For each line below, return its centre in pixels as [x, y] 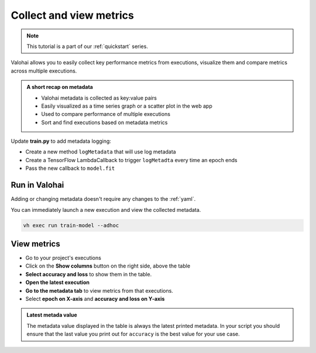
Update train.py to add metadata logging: [61, 141]
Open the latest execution [58, 282]
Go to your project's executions [63, 258]
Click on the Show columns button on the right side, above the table [108, 266]
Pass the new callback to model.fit [70, 168]
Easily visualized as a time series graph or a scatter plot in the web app [127, 106]
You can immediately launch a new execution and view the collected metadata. [106, 210]
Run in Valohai [37, 185]
